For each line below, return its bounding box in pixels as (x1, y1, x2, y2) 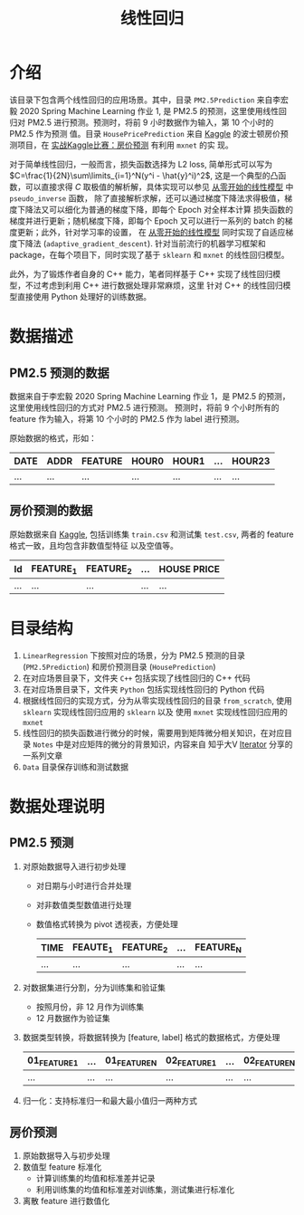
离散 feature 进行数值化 (22, 1196, 110, 1207)
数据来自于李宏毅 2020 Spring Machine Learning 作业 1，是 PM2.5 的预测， (9, 390, 291, 401)
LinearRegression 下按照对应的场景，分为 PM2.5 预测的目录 (22, 649, 246, 661)
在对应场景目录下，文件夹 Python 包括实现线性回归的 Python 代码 (22, 684, 265, 694)
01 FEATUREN (105, 1054, 157, 1068)
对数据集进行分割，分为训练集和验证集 (22, 982, 166, 993)
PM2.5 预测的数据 (9, 365, 110, 380)
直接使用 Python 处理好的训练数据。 (16, 291, 152, 301)
